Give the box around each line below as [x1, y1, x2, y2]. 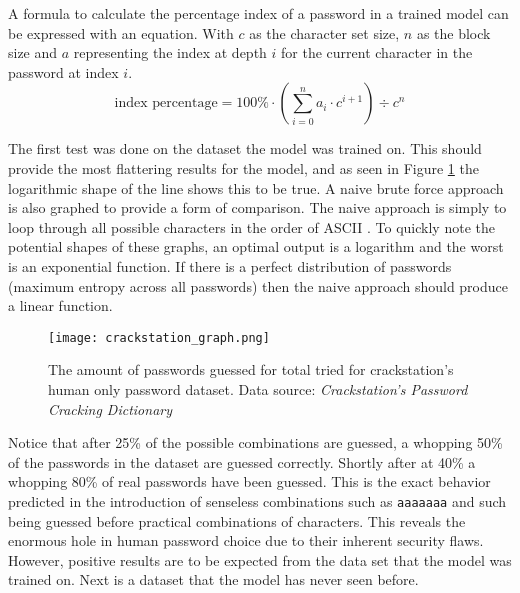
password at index [8, 61, 119, 82]
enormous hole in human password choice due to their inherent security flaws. [8, 530, 484, 551]
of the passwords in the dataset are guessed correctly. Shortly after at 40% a [8, 451, 476, 472]
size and [8, 42, 58, 63]
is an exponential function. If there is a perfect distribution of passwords [8, 255, 452, 276]
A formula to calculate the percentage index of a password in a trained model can [8, 3, 509, 23]
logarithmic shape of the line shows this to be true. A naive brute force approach [8, 177, 504, 198]
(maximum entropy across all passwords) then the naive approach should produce [8, 275, 508, 296]
